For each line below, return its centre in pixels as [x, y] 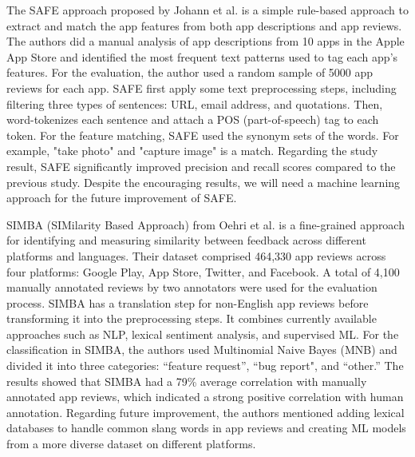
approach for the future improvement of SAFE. [122, 198]
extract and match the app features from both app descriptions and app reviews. [204, 25]
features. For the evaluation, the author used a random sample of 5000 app [190, 72]
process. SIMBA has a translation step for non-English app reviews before [188, 302]
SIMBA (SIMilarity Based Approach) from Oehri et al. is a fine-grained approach [206, 224]
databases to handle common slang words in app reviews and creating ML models [206, 428]
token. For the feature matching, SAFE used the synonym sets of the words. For [203, 135]
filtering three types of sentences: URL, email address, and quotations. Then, [195, 103]
